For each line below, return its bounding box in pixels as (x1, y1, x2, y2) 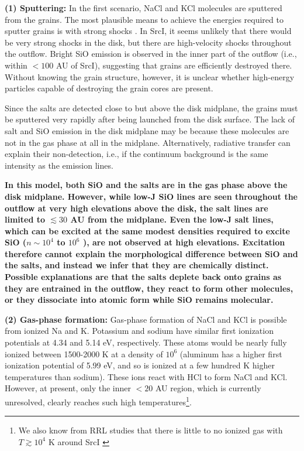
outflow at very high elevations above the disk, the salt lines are (5, 201, 268, 214)
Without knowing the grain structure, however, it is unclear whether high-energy (5, 70, 295, 83)
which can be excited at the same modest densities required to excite (5, 224, 290, 237)
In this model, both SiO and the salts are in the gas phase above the (5, 179, 288, 191)
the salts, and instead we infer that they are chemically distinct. (5, 259, 269, 271)
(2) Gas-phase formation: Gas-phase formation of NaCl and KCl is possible (5, 313, 287, 325)
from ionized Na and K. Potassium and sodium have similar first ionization (5, 324, 274, 337)
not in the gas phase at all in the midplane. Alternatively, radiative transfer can (5, 136, 291, 148)
